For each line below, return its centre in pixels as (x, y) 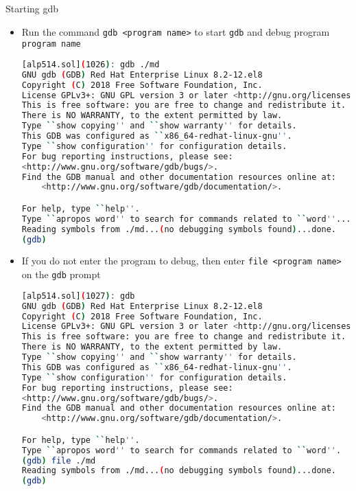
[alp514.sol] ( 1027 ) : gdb (78, 296)
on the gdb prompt (61, 274)
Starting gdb (32, 8)
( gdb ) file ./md (59, 460)
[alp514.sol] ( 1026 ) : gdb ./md (91, 64)
